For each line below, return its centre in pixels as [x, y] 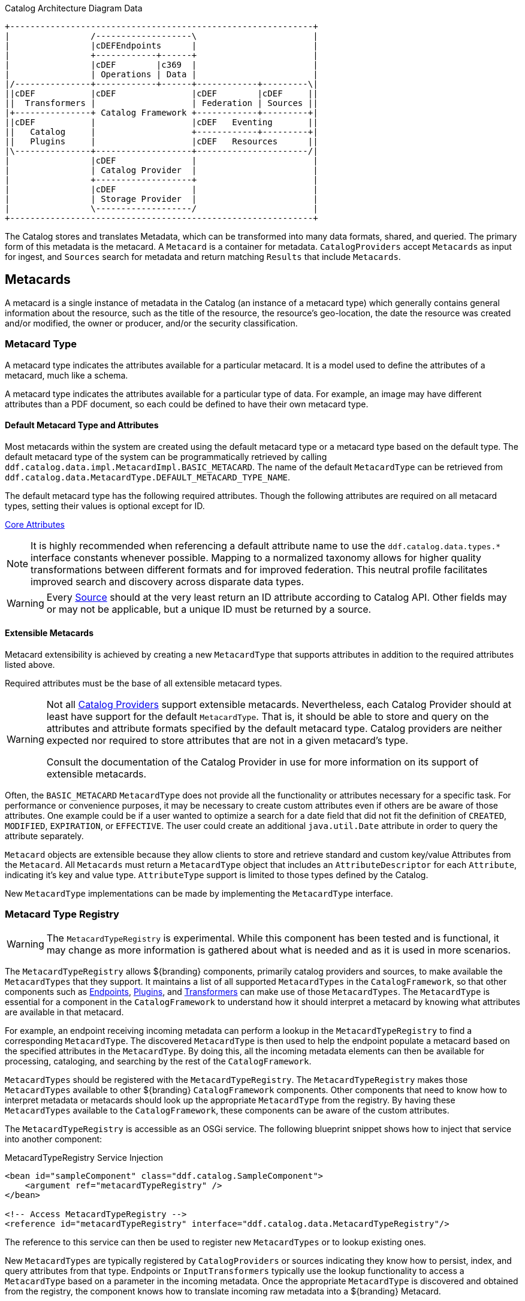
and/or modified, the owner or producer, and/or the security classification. [151, 323]
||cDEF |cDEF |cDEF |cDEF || [162, 93]
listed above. [30, 665]
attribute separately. [44, 836]
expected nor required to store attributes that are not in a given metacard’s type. [227, 741]
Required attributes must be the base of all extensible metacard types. [144, 683]
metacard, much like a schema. [67, 375]
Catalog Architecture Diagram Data [74, 8]
